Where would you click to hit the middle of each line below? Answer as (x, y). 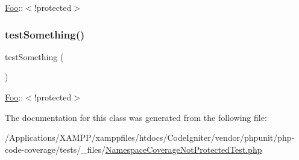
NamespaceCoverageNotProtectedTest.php (184, 149)
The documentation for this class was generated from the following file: (136, 117)
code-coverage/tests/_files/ (55, 149)
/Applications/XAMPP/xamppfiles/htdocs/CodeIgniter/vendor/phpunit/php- (150, 137)
